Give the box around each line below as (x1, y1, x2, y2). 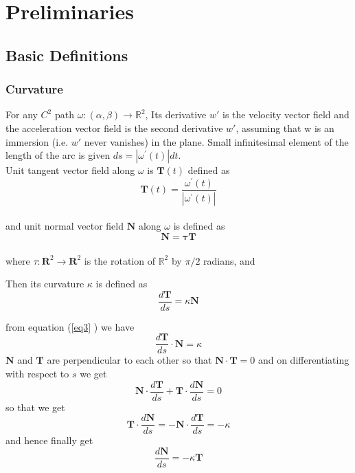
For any (5, 107, 38, 122)
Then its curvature (5, 276, 84, 291)
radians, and (203, 253, 255, 267)
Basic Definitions (5, 44, 128, 65)
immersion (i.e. (5, 134, 69, 148)
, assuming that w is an (236, 120, 334, 135)
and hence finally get (5, 433, 93, 448)
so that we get (5, 399, 65, 414)
